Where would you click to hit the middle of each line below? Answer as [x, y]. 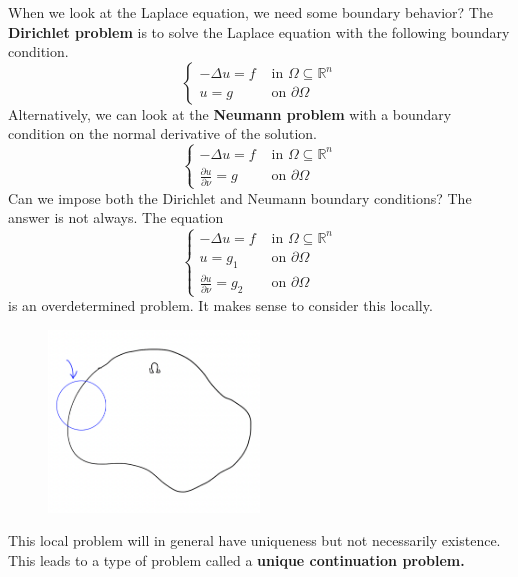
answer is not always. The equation [116, 217]
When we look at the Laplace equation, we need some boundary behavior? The [250, 12]
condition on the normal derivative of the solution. [162, 133]
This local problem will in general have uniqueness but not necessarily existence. [254, 540]
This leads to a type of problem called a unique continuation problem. [236, 559]
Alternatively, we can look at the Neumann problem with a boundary [230, 113]
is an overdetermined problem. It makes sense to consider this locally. [220, 305]
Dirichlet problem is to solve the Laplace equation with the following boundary [259, 31]
